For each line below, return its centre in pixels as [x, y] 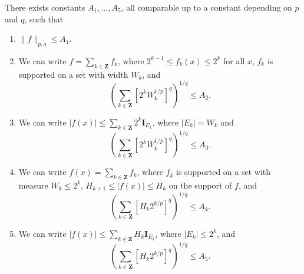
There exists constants [45, 7]
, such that [44, 19]
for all [234, 60]
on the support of [200, 185]
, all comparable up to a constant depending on [206, 7]
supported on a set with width [73, 74]
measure [33, 185]
